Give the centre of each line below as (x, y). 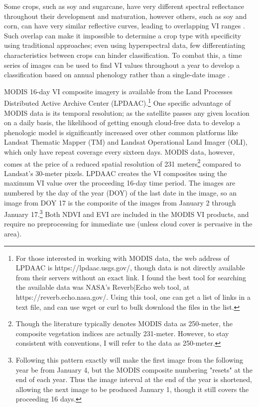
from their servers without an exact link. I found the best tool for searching (131, 277)
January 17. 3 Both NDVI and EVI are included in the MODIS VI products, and (127, 213)
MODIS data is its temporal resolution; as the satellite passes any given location (127, 112)
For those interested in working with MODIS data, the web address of (123, 258)
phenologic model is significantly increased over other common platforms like (121, 132)
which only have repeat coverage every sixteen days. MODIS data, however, (120, 151)
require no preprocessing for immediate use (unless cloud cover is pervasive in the (128, 224)
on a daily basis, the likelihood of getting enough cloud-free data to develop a (122, 122)
